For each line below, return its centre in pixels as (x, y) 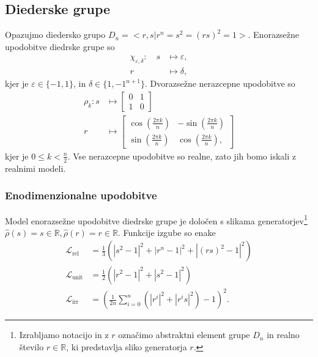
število (31, 346)
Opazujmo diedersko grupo (55, 35)
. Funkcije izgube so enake (167, 232)
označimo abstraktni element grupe (184, 335)
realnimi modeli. (35, 168)
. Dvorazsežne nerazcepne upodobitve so (220, 83)
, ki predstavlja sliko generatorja (127, 346)
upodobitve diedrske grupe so (60, 46)
